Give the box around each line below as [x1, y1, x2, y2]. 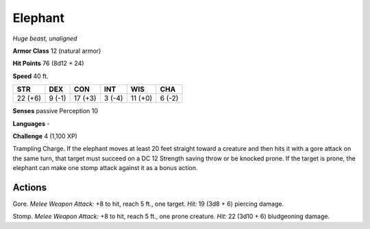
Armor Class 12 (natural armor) [12, 47, 101, 55]
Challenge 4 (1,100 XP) [12, 132, 78, 140]
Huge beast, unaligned [12, 34, 77, 43]
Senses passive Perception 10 [12, 107, 99, 115]
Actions [12, 182, 47, 193]
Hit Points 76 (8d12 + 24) [12, 59, 85, 68]
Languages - [12, 119, 50, 128]
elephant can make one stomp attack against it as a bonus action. [12, 164, 198, 172]
